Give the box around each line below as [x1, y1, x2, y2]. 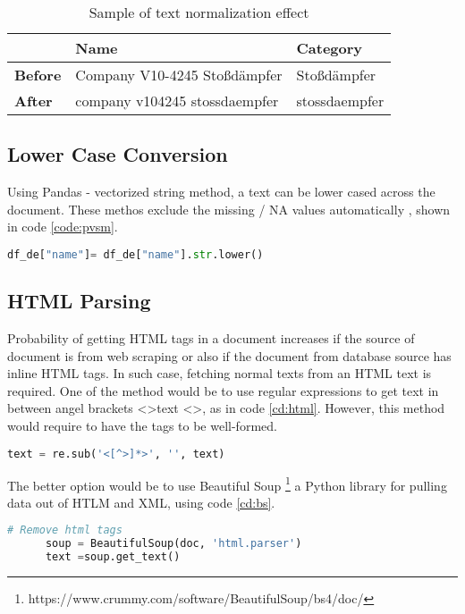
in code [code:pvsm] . [7, 217, 118, 236]
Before [14, 64, 62, 85]
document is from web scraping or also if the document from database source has [7, 346, 452, 365]
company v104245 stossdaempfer [75, 90, 279, 111]
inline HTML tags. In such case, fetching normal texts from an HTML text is [7, 364, 432, 383]
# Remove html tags [7, 524, 123, 537]
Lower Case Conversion [7, 140, 228, 168]
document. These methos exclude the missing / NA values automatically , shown [7, 199, 451, 218]
